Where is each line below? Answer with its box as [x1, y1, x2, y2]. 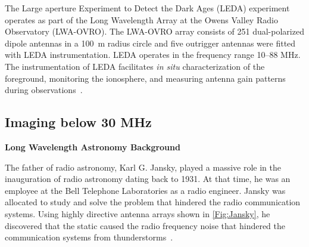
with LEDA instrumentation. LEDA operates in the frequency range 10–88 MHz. [5, 48, 301, 61]
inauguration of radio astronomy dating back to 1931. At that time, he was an [5, 172, 291, 185]
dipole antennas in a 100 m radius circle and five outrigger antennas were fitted [5, 36, 296, 49]
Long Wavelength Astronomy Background [5, 140, 180, 153]
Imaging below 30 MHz [5, 113, 152, 131]
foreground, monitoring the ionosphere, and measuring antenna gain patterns [5, 72, 286, 84]
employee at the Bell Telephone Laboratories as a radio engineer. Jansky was [5, 184, 286, 196]
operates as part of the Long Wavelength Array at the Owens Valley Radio [5, 13, 278, 26]
